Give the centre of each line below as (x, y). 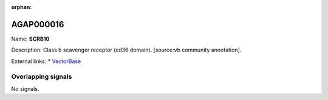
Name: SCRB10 (30, 39)
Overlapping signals (42, 77)
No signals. (25, 88)
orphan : (22, 7)
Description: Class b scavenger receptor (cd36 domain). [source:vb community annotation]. (126, 50)
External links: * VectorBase (46, 61)
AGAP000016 (38, 24)
